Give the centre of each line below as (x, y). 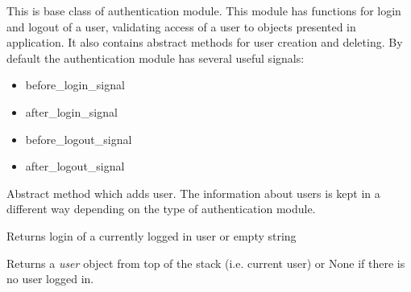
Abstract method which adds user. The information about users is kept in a (193, 193)
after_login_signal (71, 111)
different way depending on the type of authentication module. (161, 209)
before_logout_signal (79, 139)
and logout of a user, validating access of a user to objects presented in (181, 26)
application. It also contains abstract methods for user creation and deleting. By (205, 42)
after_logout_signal (75, 166)
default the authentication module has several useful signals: (156, 58)
